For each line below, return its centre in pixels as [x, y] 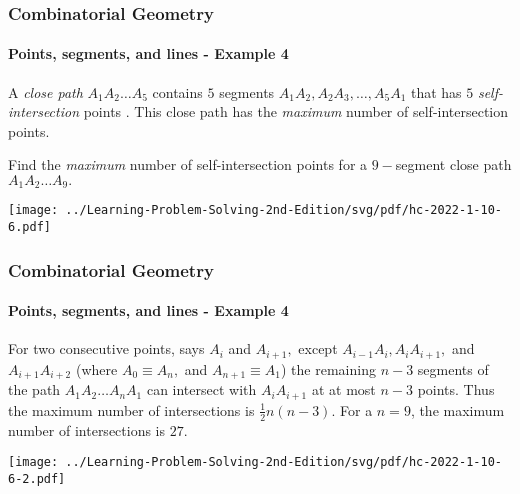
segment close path [453, 164]
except [318, 348]
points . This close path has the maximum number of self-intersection [296, 111]
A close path [45, 91]
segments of [453, 368]
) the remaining [328, 368]
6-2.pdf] [37, 478]
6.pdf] [29, 227]
